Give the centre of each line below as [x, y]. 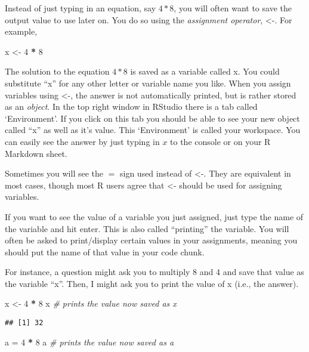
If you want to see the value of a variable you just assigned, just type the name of [154, 216]
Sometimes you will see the [54, 173]
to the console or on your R [220, 141]
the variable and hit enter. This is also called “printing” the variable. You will [147, 228]
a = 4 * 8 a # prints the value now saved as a [89, 342]
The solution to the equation [57, 71]
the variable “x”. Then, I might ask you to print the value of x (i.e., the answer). [152, 283]
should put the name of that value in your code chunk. [105, 251]
